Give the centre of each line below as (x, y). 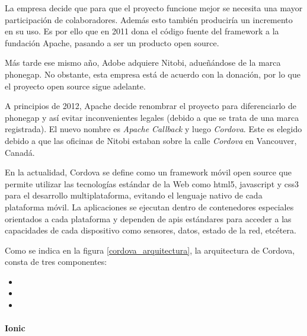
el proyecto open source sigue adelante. (75, 86)
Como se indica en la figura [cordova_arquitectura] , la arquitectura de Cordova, (150, 250)
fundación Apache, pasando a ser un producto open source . (112, 42)
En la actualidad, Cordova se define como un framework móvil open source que (148, 172)
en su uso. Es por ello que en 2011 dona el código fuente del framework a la (142, 31)
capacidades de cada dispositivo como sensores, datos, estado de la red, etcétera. (151, 230)
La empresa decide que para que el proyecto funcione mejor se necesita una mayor (154, 8)
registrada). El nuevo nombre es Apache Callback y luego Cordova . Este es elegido (153, 129)
